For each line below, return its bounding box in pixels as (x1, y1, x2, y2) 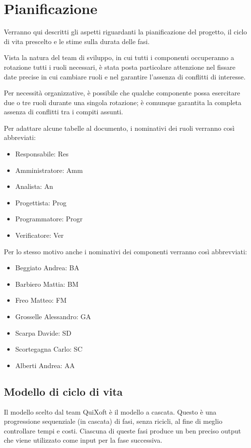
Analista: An (15, 181, 53, 191)
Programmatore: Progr (15, 214, 83, 224)
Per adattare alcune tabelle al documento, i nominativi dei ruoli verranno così (4, 123, 235, 133)
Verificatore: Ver (15, 230, 64, 240)
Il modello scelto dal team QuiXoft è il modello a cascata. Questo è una (4, 406, 217, 417)
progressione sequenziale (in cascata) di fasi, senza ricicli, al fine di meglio (4, 416, 222, 426)
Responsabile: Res (15, 149, 69, 159)
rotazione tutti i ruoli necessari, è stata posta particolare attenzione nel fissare (4, 62, 236, 72)
